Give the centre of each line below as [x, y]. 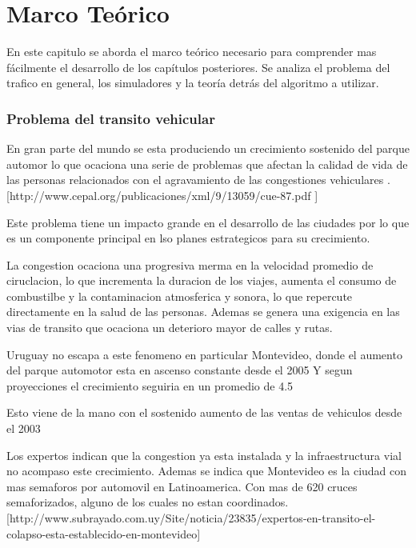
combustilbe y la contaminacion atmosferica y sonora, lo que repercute [180, 296]
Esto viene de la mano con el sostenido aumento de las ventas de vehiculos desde [204, 412]
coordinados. [258, 502]
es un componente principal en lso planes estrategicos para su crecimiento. [188, 238]
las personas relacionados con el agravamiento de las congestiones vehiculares [195, 180]
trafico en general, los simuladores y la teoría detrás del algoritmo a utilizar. [193, 83]
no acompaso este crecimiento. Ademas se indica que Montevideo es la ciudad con [207, 471]
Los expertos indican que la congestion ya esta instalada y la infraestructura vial [204, 455]
